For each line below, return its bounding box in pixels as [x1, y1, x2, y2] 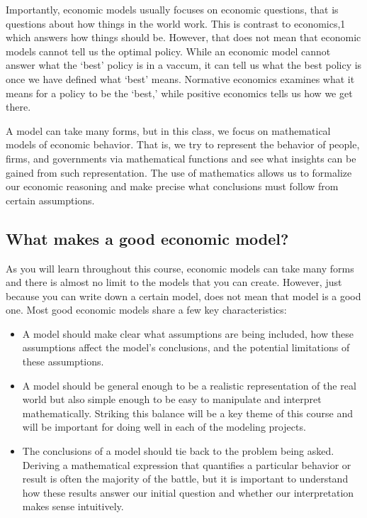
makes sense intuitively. [22, 499, 124, 514]
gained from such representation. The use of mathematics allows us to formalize [6, 165, 352, 180]
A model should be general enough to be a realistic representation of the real [22, 378, 356, 392]
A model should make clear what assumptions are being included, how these [22, 326, 354, 341]
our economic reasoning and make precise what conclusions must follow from [6, 179, 339, 194]
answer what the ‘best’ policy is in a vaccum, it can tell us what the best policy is [6, 57, 362, 72]
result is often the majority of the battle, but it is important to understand [22, 471, 349, 486]
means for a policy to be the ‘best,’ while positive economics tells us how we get [6, 85, 353, 100]
